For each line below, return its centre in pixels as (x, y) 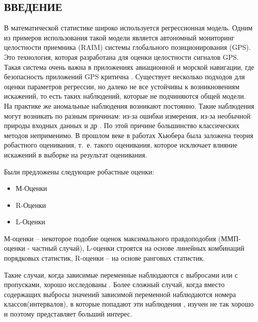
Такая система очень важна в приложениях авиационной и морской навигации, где (129, 67)
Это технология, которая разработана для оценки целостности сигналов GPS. (122, 57)
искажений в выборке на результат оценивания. (76, 154)
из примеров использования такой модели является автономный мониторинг (119, 37)
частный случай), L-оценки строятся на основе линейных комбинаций (138, 248)
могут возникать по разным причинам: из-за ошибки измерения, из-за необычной (127, 115)
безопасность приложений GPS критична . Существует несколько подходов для (125, 77)
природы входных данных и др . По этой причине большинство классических (122, 125)
